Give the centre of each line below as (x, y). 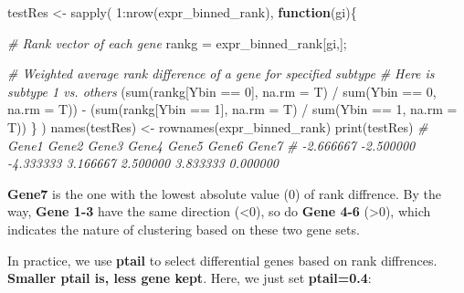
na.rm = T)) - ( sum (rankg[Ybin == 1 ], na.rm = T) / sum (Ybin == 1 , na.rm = (232, 109)
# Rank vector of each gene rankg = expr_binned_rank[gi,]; (177, 42)
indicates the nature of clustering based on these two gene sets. (184, 229)
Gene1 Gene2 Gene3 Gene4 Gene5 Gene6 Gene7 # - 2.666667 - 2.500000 (211, 145)
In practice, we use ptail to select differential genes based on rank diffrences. (222, 260)
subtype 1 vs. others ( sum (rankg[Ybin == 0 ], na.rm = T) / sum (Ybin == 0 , (222, 91)
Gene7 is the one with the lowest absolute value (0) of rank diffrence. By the (224, 193)
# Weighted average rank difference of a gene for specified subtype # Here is (221, 73)
